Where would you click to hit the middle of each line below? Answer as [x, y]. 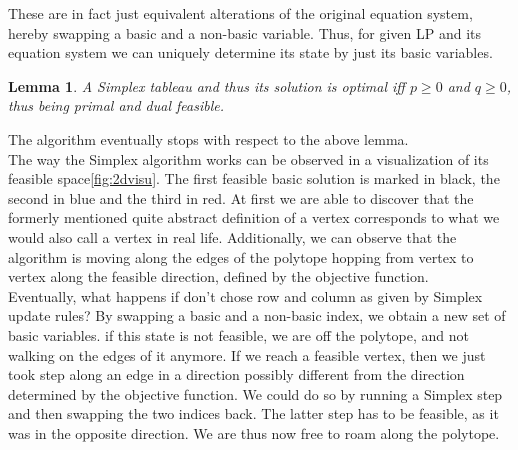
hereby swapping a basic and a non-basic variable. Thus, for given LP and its [245, 32]
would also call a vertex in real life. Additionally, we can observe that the [232, 236]
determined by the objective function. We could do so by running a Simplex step [255, 393]
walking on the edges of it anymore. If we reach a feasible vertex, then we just [247, 354]
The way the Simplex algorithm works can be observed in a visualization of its [248, 158]
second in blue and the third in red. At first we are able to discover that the [241, 197]
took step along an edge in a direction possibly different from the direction [236, 374]
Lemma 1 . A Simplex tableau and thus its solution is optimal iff [206, 85]
